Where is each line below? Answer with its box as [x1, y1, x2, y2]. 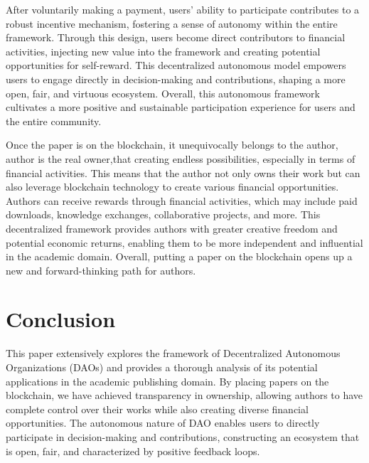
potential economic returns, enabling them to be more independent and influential [6, 235, 363, 250]
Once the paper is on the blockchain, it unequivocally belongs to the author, [6, 137, 338, 152]
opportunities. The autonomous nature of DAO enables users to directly [6, 415, 320, 430]
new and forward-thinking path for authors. [6, 262, 196, 277]
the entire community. [6, 113, 102, 128]
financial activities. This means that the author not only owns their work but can [6, 165, 360, 180]
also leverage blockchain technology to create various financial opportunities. [6, 179, 339, 194]
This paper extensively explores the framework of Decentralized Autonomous [6, 346, 341, 361]
